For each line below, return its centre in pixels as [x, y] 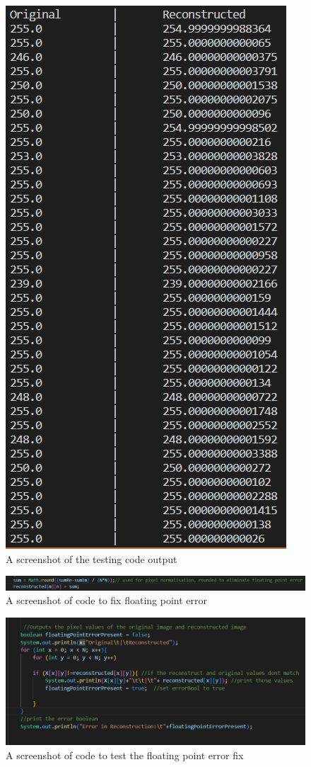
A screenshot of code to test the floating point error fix [125, 755]
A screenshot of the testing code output [92, 558]
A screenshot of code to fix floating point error [106, 600]
